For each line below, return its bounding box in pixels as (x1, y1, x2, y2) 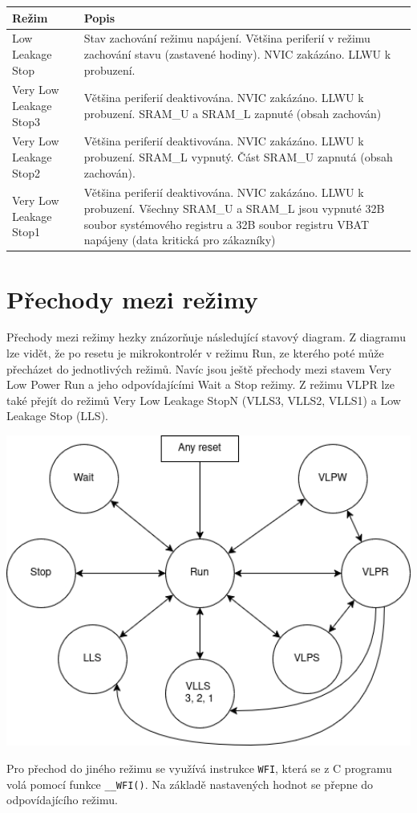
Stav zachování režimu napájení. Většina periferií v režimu (83, 30, 370, 47)
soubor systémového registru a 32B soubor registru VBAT (83, 215, 370, 232)
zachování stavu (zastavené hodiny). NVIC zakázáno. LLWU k (83, 45, 391, 62)
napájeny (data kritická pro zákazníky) (83, 231, 276, 248)
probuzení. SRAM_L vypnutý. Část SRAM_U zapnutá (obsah (83, 149, 393, 165)
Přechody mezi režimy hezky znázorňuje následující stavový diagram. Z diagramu (6, 329, 406, 345)
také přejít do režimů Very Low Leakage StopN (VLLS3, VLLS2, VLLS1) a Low (6, 391, 401, 408)
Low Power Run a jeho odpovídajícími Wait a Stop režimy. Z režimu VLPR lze (6, 376, 395, 393)
